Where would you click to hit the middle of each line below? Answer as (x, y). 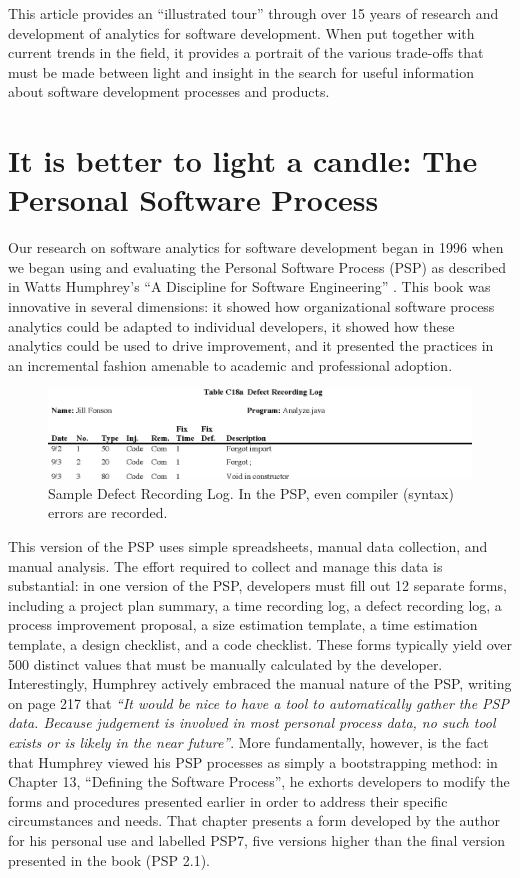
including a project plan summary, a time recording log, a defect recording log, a (255, 604)
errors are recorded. (108, 512)
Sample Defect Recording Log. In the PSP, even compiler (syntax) (251, 492)
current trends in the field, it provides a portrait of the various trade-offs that (246, 52)
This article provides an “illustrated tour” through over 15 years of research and (253, 13)
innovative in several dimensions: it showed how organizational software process (251, 306)
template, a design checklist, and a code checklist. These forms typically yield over (260, 644)
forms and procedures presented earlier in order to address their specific (228, 800)
